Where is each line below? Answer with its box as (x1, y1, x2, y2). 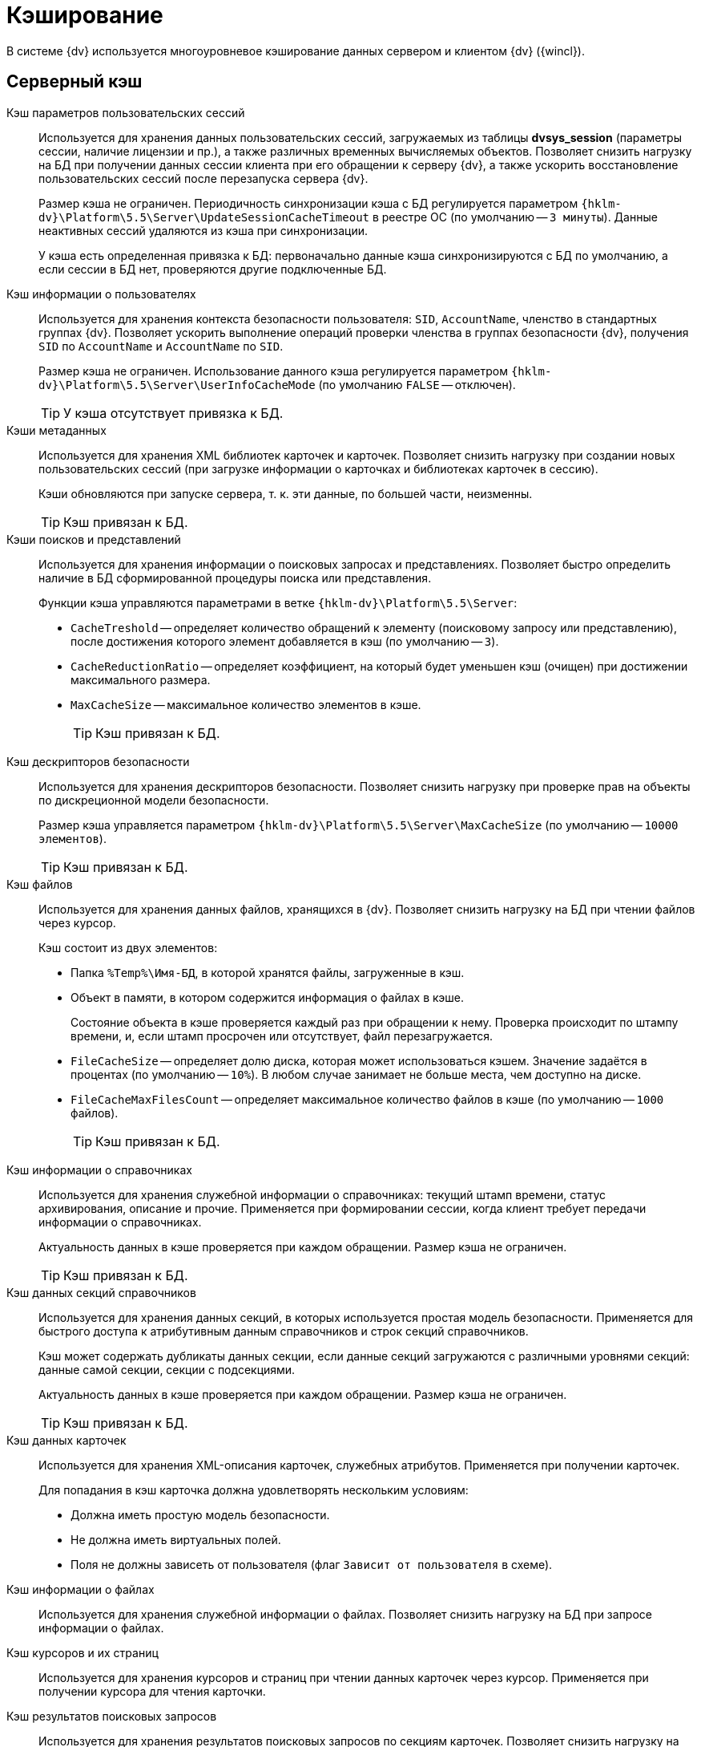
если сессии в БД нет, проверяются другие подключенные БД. (38, 261, 387, 276)
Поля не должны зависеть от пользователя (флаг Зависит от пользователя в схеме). (71, 1557, 553, 1571)
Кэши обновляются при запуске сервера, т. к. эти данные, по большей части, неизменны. (38, 486, 533, 501)
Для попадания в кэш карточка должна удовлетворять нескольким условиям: (38, 1482, 469, 1497)
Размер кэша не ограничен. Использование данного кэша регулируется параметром (38, 363, 508, 378)
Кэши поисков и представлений (6, 532, 181, 546)
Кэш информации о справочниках (6, 1162, 192, 1177)
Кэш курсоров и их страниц (6, 1645, 159, 1660)
